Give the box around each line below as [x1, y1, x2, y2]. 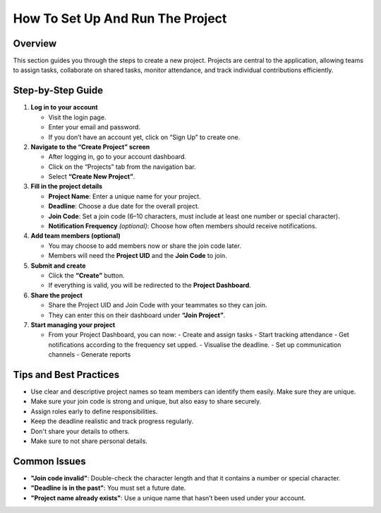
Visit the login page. [48, 113, 107, 122]
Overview [13, 37, 57, 49]
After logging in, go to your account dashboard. [48, 153, 187, 161]
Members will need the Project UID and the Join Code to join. [48, 252, 227, 260]
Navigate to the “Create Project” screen [30, 142, 150, 151]
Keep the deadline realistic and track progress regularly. [30, 417, 194, 425]
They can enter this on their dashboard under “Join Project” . [48, 311, 226, 319]
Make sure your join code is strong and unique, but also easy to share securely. [30, 397, 262, 406]
